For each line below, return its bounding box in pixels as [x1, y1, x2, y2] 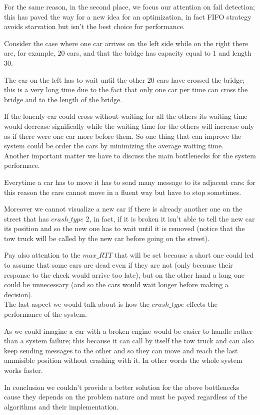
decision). [4, 289, 33, 299]
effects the [186, 299, 217, 309]
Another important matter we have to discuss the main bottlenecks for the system [4, 150, 256, 160]
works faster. [4, 365, 43, 375]
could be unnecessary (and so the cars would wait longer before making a [4, 279, 228, 290]
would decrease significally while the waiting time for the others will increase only [4, 120, 254, 131]
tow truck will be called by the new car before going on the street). [4, 233, 209, 243]
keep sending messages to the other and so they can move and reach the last [4, 345, 238, 355]
